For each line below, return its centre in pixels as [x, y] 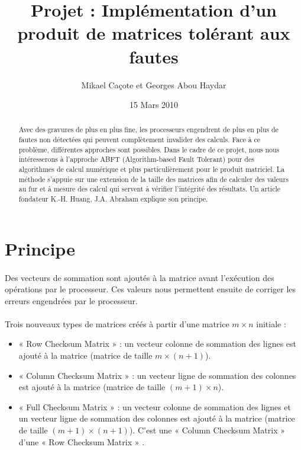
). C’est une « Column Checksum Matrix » [207, 430]
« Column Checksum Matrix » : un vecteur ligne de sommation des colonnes [157, 375]
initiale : [271, 323]
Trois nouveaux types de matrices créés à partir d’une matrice [117, 323]
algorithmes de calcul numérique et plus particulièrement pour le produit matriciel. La [152, 169]
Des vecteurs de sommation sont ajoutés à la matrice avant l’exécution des [140, 277]
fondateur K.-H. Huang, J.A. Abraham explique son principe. [113, 199]
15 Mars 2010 [154, 105]
